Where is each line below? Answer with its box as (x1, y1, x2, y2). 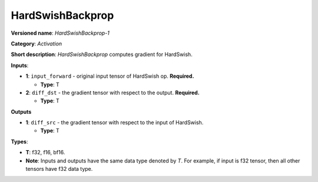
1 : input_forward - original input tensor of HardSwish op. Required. (25, 72, 194, 80)
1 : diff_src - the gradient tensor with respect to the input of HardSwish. (25, 119, 204, 126)
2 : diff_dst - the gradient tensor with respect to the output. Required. (25, 89, 200, 96)
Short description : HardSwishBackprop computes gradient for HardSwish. (11, 51, 193, 58)
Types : (11, 138, 28, 145)
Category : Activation (11, 40, 62, 47)
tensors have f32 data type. (25, 166, 93, 173)
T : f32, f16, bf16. (25, 149, 65, 156)
